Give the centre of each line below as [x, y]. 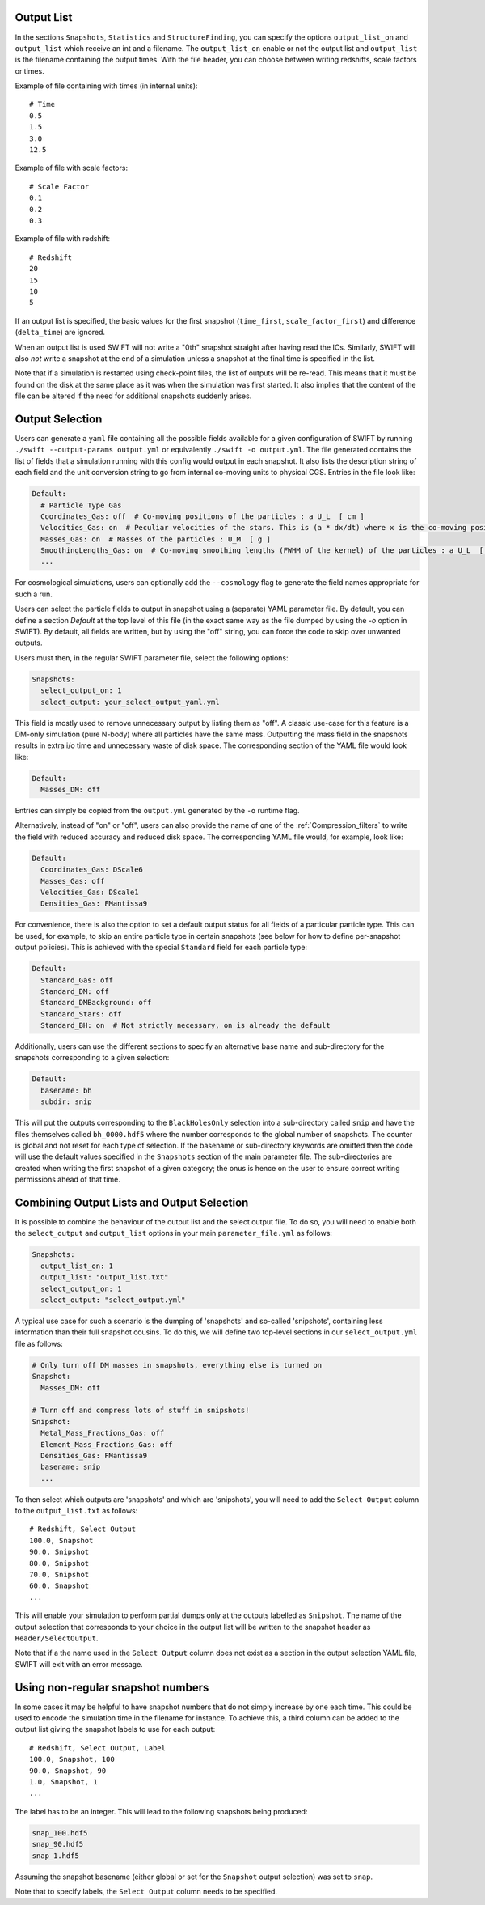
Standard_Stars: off [81, 1014]
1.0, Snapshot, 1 [63, 1782]
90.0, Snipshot [59, 1552]
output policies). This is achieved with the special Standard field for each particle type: [161, 948]
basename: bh [66, 1090]
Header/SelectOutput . [57, 1638]
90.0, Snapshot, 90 [68, 1771]
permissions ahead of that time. [68, 1179]
